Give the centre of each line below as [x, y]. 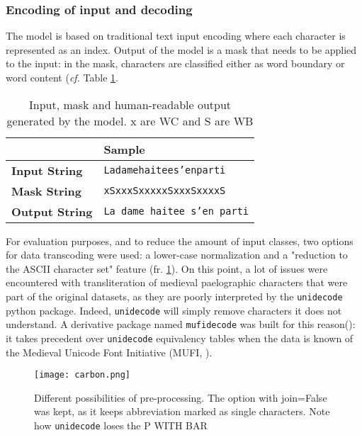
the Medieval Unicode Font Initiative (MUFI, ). [109, 352]
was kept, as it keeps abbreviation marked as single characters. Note [182, 411]
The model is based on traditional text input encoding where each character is [176, 36]
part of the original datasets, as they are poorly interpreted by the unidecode [174, 296]
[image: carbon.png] [83, 375]
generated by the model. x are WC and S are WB [130, 120]
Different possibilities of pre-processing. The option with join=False [181, 397]
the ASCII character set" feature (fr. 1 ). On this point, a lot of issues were [167, 268]
